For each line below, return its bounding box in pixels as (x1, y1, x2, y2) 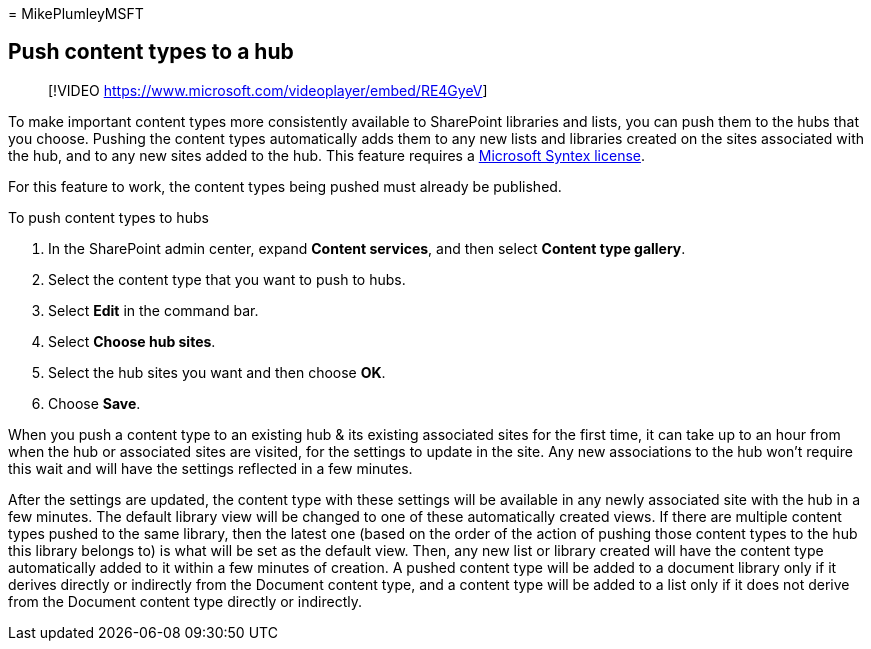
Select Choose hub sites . (48, 332, 216, 350)
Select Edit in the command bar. (48, 301, 259, 319)
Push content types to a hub (8, 39, 294, 65)
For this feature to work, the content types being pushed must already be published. (8, 177, 562, 195)
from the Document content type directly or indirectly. (8, 592, 362, 610)
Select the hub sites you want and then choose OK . (48, 363, 386, 381)
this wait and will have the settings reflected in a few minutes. (8, 459, 413, 477)
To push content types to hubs (8, 208, 209, 226)
